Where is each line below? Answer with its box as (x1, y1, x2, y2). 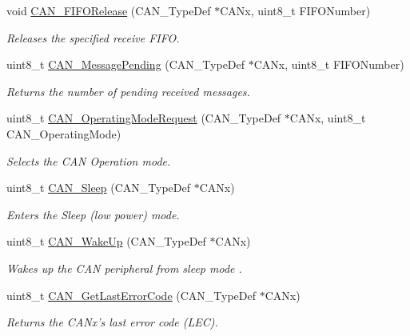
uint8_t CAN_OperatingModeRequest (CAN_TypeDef (6, 110, 281, 126)
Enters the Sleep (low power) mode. (6, 206, 180, 222)
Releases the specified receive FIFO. (6, 29, 180, 46)
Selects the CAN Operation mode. (6, 152, 171, 169)
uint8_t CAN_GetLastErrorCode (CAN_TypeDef (6, 286, 257, 303)
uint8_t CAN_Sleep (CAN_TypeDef (6, 179, 191, 196)
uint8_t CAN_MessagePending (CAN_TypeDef (6, 56, 245, 73)
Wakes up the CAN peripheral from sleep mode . (6, 259, 242, 276)
